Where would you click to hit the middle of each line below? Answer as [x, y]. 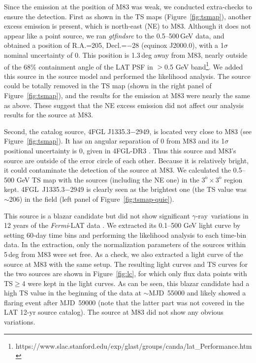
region [233, 179]
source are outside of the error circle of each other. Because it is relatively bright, [127, 160]
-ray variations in [222, 215]
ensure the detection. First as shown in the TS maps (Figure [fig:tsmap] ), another [128, 16]
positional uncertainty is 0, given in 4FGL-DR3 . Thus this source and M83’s [120, 150]
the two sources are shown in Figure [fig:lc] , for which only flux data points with [126, 273]
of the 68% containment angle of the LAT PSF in [79, 66]
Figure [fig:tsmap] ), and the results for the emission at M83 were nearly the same [127, 95]
